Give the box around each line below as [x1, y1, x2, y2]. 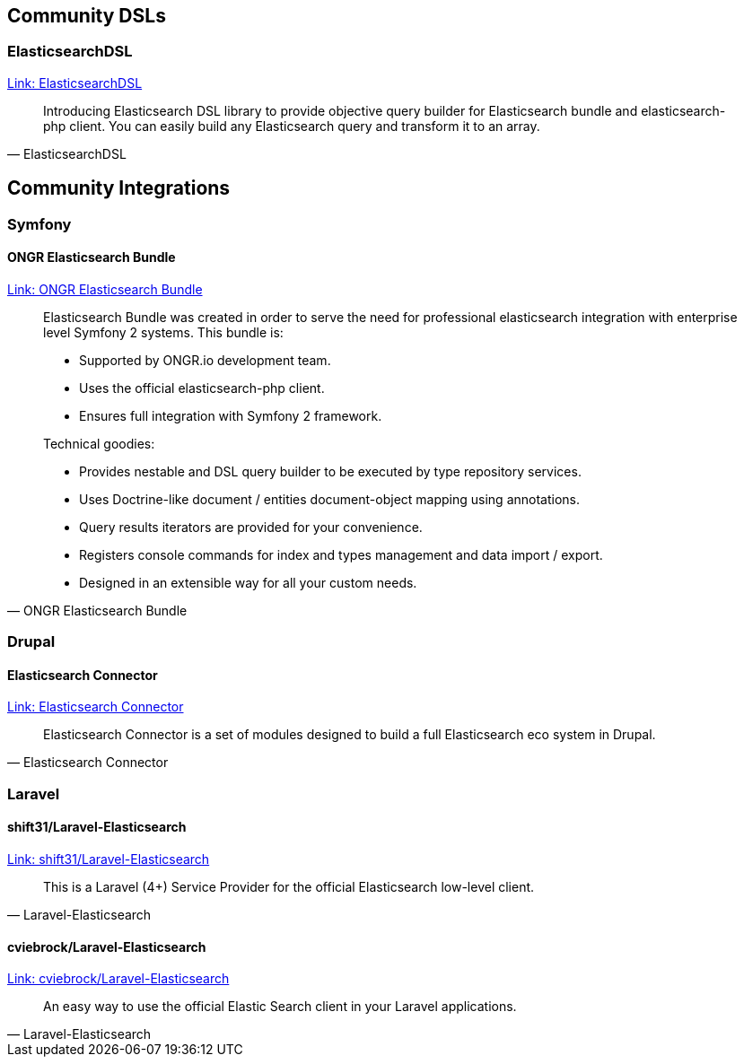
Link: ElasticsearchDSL [7, 74, 143, 91]
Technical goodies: [43, 435, 155, 451]
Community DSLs [7, 4, 166, 27]
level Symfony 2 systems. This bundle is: [43, 324, 284, 340]
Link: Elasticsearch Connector [7, 699, 184, 715]
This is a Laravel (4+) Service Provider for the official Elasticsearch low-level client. [43, 879, 535, 895]
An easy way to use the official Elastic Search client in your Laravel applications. [43, 999, 517, 1015]
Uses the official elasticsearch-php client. [79, 379, 325, 396]
